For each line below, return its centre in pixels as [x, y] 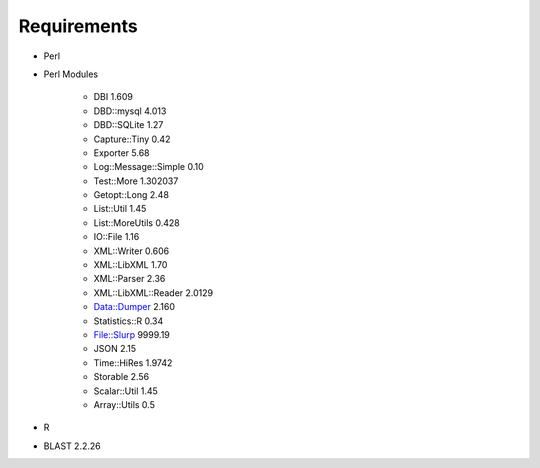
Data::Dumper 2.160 [134, 307]
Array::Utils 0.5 [124, 404]
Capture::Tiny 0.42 [132, 139]
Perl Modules [71, 74]
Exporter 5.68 [121, 152]
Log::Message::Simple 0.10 [148, 167]
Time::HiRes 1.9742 [133, 362]
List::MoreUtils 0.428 [136, 222]
